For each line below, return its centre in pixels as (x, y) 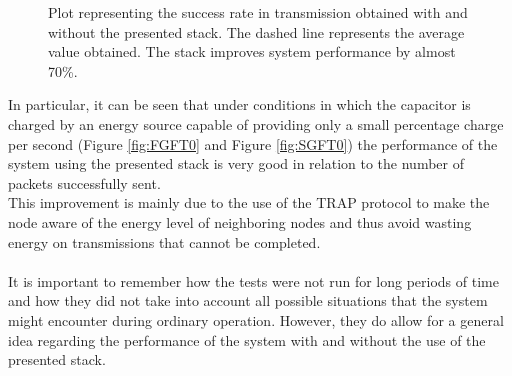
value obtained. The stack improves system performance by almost (252, 51)
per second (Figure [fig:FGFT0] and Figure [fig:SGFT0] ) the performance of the (253, 143)
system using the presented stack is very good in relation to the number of (236, 163)
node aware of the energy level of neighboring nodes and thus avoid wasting (240, 221)
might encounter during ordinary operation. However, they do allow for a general (256, 319)
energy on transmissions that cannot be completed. (164, 241)
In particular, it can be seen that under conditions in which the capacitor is (239, 104)
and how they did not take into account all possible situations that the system (248, 300)
